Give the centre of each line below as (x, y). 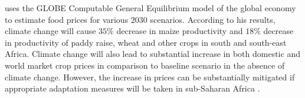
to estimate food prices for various (67, 19)
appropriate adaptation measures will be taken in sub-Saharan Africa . (132, 88)
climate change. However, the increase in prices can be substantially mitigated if (150, 77)
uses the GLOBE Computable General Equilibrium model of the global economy (150, 8)
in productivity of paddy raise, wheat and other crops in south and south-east (146, 42)
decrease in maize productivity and (180, 31)
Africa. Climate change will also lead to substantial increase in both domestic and (152, 54)
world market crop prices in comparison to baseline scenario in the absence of (145, 65)
